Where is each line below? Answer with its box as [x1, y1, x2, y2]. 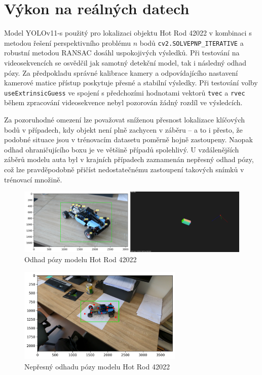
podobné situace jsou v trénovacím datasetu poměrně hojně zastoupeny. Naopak [4, 134, 253, 145]
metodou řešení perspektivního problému [4, 37, 131, 48]
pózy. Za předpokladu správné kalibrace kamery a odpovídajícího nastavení [4, 67, 238, 78]
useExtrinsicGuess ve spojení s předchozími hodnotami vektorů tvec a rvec [4, 87, 245, 98]
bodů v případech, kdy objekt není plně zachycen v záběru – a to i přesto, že [4, 124, 243, 135]
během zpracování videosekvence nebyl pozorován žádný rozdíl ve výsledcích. [4, 97, 243, 108]
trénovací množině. [4, 174, 62, 184]
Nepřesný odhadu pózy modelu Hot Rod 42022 [24, 361, 170, 371]
